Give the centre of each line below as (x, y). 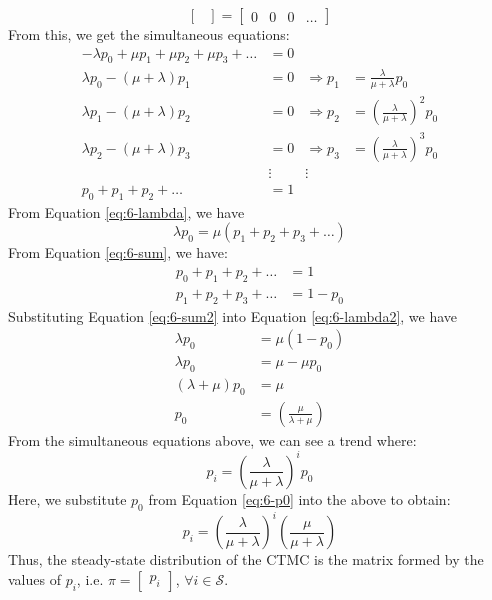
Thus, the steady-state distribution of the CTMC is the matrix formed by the (246, 559)
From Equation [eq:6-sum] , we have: (118, 252)
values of (34, 578)
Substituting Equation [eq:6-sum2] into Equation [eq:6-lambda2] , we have (233, 315)
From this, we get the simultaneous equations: (149, 34)
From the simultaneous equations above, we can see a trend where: (212, 439)
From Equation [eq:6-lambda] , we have (126, 211)
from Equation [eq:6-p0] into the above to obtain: (299, 498)
